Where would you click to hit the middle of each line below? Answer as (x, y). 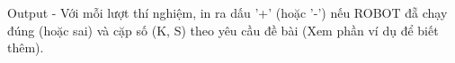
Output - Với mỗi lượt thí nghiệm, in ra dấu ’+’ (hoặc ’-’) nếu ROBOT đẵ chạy (227, 12)
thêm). (26, 47)
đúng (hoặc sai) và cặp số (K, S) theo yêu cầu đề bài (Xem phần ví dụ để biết (223, 30)
